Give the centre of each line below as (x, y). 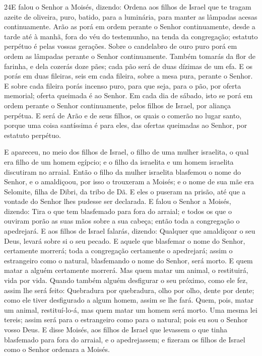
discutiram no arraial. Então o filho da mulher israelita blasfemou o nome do (123, 171)
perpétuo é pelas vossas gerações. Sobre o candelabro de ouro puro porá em (121, 46)
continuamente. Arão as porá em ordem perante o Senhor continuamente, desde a (130, 26)
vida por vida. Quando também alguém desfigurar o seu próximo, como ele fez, (126, 280)
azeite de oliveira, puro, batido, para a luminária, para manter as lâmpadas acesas (131, 16)
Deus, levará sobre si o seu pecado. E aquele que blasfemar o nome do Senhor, (125, 240)
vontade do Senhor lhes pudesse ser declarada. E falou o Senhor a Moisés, (118, 201)
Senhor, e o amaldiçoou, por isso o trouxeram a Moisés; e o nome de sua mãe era (129, 182)
